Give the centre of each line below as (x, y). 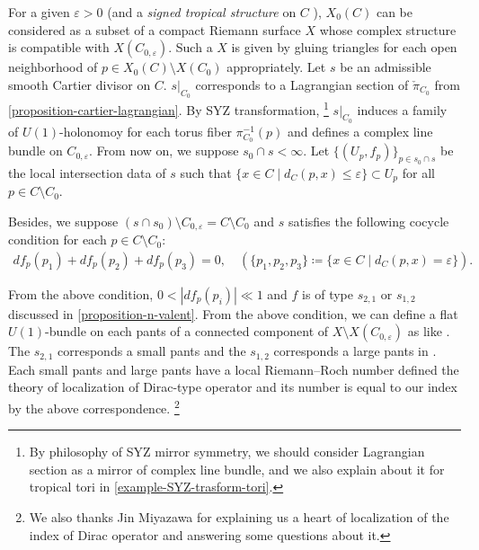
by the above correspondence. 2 (94, 406)
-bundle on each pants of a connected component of (187, 331)
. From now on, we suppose (164, 151)
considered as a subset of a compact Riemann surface (155, 29)
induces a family (402, 109)
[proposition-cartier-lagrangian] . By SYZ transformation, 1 (169, 108)
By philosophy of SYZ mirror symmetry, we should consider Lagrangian (227, 452)
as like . (429, 331)
